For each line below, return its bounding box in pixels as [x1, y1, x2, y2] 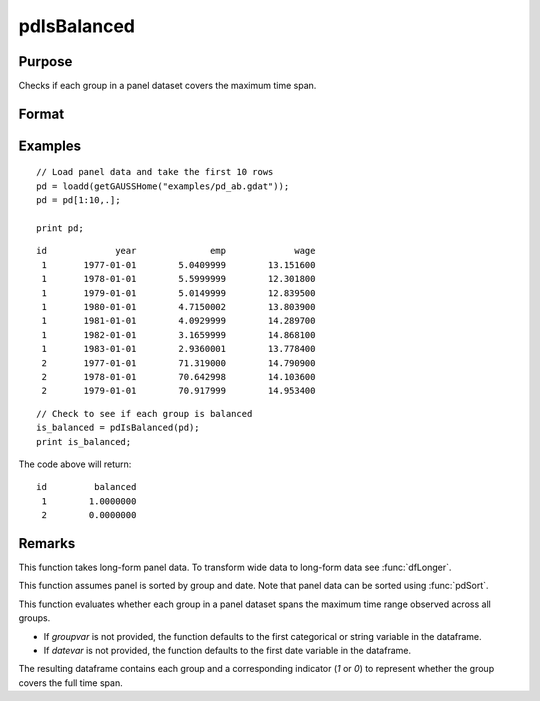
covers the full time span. [18, 676, 124, 689]
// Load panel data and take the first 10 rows [36, 166, 274, 178]
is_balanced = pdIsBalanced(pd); [36, 422, 200, 434]
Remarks [18, 535, 76, 552]
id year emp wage [36, 245, 316, 257]
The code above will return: [18, 458, 132, 470]
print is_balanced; [36, 436, 132, 447]
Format [18, 105, 65, 122]
